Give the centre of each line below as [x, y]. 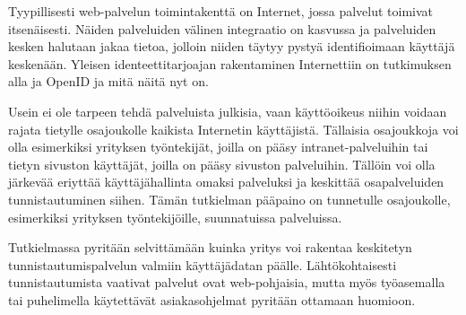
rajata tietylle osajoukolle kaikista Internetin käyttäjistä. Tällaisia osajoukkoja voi [233, 129]
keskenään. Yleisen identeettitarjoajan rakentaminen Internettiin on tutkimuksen [230, 63]
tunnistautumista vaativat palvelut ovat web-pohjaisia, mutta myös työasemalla [227, 282]
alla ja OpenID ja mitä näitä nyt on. [108, 81]
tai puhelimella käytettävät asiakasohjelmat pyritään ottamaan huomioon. [212, 299]
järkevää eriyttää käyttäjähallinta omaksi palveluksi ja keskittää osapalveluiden [226, 182]
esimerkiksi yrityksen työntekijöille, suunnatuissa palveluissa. [175, 217]
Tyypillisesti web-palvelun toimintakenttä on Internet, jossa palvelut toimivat [221, 11]
